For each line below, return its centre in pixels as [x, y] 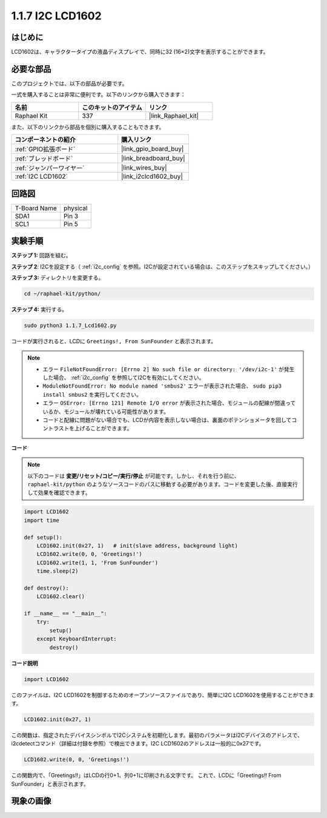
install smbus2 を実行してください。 [92, 394]
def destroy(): [46, 588]
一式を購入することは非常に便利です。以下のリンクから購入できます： [98, 94]
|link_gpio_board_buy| [153, 149]
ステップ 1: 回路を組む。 [41, 256]
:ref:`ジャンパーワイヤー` [50, 168]
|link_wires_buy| [144, 168]
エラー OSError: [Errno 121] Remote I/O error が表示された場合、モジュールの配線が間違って [169, 403]
